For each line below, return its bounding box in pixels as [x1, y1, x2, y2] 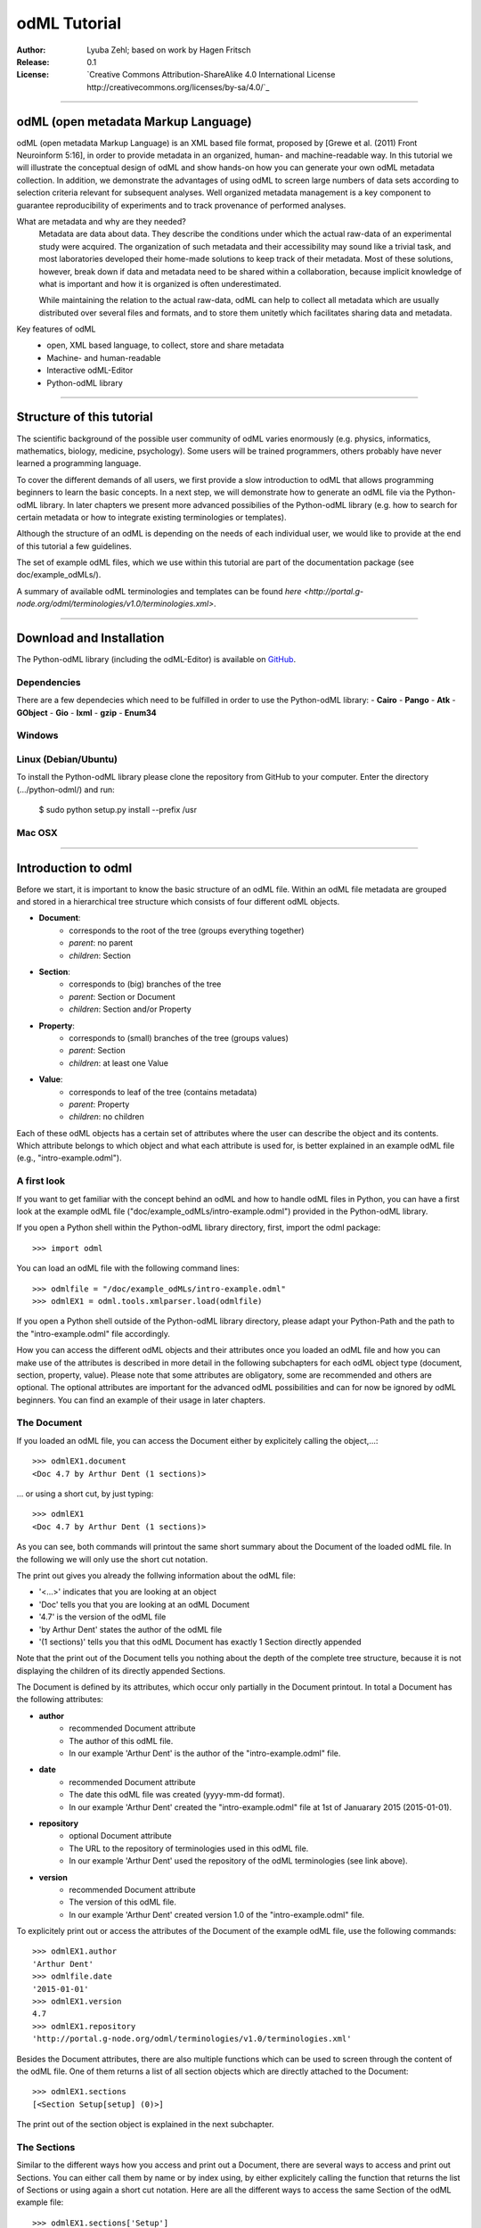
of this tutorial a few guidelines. [16, 540, 133, 552]
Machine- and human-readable [46, 352, 161, 363]
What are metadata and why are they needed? [16, 216, 186, 226]
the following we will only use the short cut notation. [16, 1553, 208, 1564]
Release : [16, 56, 50, 67]
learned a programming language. [16, 458, 142, 469]
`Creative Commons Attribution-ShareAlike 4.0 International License [86, 70, 336, 80]
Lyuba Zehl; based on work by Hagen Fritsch [86, 45, 251, 55]
